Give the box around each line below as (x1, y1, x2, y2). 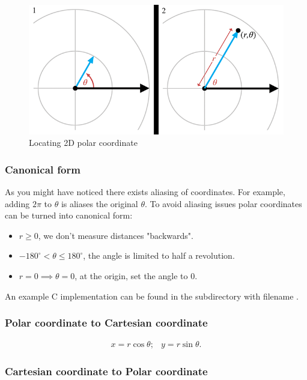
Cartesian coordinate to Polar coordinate (5, 364, 208, 379)
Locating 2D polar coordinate (29, 136, 138, 149)
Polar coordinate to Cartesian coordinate (5, 315, 208, 330)
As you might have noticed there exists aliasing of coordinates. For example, (5, 185, 285, 198)
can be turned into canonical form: (5, 209, 133, 222)
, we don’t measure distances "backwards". (38, 229, 193, 241)
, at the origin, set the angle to (74, 270, 188, 282)
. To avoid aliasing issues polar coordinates (144, 197, 302, 210)
